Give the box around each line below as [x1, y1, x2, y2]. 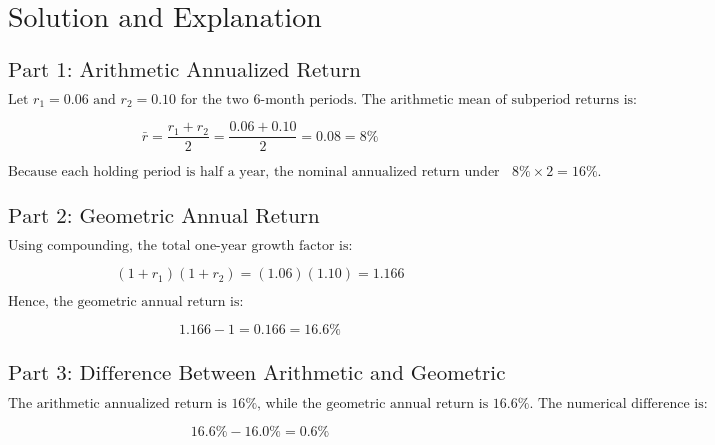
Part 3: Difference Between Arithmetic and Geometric [8, 362, 506, 384]
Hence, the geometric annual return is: [8, 295, 244, 310]
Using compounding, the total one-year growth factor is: [8, 239, 353, 254]
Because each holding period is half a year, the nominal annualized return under [8, 164, 500, 179]
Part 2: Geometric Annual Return [8, 205, 320, 227]
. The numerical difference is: [529, 397, 708, 412]
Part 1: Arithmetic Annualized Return [8, 59, 362, 81]
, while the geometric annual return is [257, 397, 489, 412]
